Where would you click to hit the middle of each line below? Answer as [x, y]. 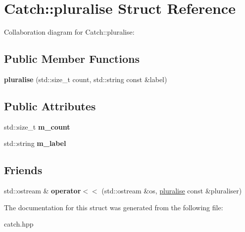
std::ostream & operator [43, 191]
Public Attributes [50, 106]
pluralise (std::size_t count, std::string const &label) [86, 79]
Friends [23, 170]
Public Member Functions [72, 59]
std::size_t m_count [37, 126]
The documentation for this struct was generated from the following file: [114, 207]
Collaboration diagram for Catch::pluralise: [69, 32]
